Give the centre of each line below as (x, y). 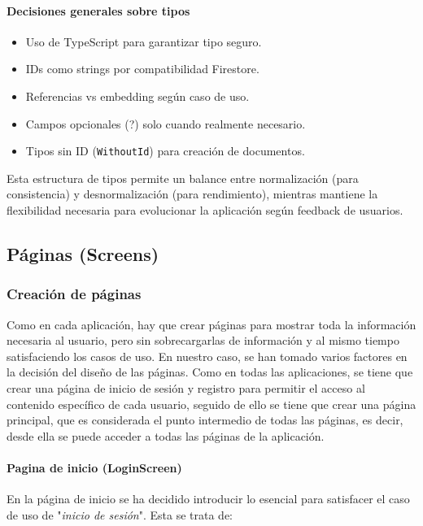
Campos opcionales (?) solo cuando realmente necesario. (166, 123)
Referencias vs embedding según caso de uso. (137, 96)
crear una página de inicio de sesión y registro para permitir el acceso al (186, 387)
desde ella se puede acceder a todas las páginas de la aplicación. (166, 435)
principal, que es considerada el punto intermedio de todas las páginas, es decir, (205, 420)
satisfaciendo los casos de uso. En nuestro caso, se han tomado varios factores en (207, 356)
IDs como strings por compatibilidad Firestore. (142, 69)
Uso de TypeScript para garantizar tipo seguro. (144, 41)
